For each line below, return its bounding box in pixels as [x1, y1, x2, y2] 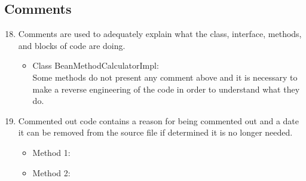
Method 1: [32, 146, 71, 158]
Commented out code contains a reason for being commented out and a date [18, 114, 299, 127]
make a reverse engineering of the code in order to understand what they [32, 82, 300, 95]
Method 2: [32, 166, 71, 179]
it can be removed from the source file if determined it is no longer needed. [18, 126, 293, 139]
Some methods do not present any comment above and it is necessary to [32, 70, 298, 83]
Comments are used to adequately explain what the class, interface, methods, [18, 27, 302, 40]
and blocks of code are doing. [18, 39, 126, 51]
